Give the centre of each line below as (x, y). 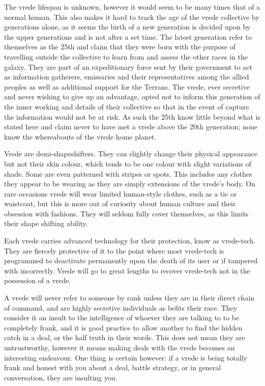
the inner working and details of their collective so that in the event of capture (127, 106)
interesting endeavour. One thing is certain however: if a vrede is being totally (126, 357)
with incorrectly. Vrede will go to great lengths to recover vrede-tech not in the (127, 270)
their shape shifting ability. (46, 223)
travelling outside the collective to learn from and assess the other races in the (126, 56)
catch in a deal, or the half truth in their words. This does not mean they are (125, 337)
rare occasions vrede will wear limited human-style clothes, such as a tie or (121, 193)
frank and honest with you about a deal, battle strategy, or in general (113, 367)
